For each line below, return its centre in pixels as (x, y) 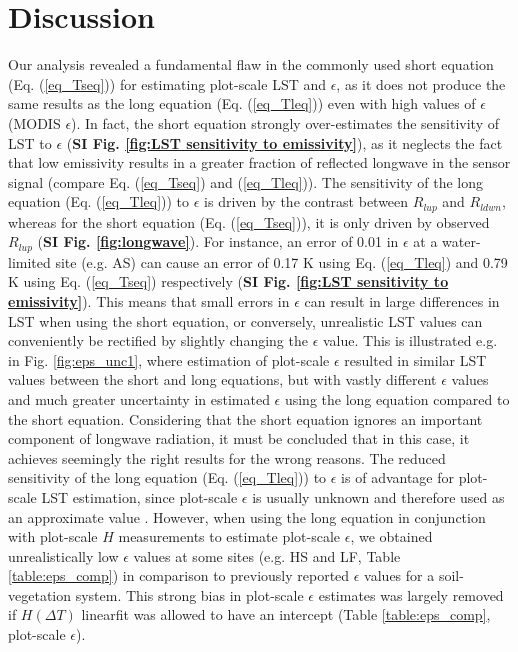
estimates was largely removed (411, 594)
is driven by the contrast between (306, 201)
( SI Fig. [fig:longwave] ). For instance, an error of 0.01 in (218, 241)
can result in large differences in (402, 300)
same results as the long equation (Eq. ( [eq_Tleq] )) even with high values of (242, 103)
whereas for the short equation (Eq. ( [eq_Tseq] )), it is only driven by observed (249, 221)
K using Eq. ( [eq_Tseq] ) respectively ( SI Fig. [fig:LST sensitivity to (228, 281)
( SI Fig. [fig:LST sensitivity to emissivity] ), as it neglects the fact (284, 142)
